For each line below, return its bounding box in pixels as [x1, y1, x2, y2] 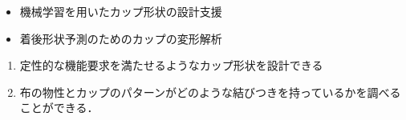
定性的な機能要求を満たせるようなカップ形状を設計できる [19, 57, 323, 74]
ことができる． [19, 99, 99, 116]
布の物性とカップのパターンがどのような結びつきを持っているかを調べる [19, 83, 401, 100]
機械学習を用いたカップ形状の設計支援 [19, 3, 222, 19]
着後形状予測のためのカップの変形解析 [19, 30, 222, 46]
